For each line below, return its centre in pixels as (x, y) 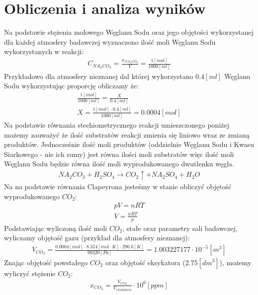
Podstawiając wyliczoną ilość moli (56, 228)
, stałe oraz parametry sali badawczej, (180, 228)
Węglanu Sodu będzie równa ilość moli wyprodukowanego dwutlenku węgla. (119, 164)
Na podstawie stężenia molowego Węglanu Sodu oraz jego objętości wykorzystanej (129, 32)
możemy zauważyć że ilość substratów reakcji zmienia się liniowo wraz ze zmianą (127, 134)
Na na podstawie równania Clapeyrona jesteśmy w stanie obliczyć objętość (118, 186)
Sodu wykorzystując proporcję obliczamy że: (71, 86)
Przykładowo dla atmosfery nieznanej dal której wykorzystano (99, 76)
